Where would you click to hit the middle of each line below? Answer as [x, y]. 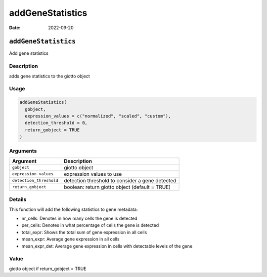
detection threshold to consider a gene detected [120, 180]
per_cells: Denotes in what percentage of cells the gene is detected [90, 225]
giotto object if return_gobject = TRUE [48, 269]
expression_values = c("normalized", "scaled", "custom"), [98, 116]
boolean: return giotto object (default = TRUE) [117, 187]
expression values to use [93, 174]
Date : [15, 28]
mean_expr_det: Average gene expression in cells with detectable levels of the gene [107, 246]
